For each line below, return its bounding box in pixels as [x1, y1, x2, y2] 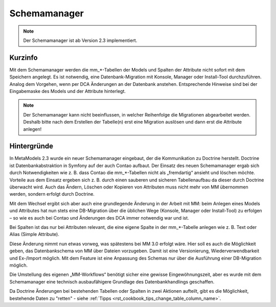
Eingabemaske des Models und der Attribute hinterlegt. [9, 88, 126, 95]
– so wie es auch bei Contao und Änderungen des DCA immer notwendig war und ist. [9, 215, 189, 221]
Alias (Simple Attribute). [9, 231, 60, 238]
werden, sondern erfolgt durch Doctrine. [9, 191, 95, 197]
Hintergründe [9, 142, 54, 151]
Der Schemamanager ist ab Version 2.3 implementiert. [23, 37, 137, 43]
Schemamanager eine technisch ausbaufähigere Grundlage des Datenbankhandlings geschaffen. [9, 278, 215, 285]
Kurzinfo [9, 53, 38, 62]
